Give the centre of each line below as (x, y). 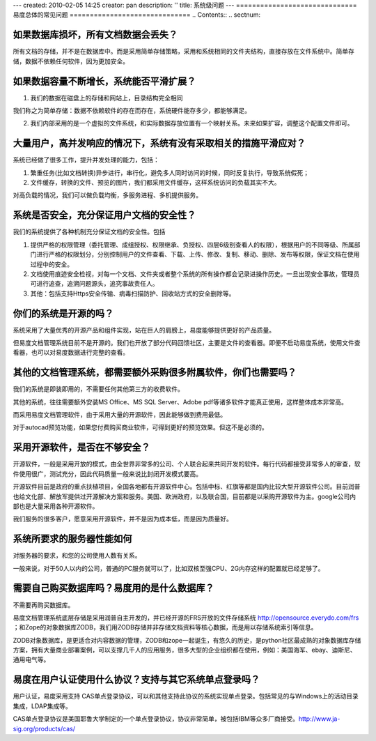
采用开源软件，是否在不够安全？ (81, 447)
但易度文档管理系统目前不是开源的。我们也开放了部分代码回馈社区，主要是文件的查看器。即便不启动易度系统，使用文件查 (187, 343)
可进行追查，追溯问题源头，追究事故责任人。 (94, 284)
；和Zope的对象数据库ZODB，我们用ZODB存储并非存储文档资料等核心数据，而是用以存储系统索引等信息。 (165, 627)
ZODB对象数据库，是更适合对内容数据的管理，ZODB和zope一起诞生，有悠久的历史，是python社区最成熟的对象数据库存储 (187, 640)
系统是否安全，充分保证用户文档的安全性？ (104, 215)
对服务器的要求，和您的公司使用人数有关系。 (77, 556)
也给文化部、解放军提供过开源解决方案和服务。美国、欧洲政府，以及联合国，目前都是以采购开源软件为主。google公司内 (185, 496)
